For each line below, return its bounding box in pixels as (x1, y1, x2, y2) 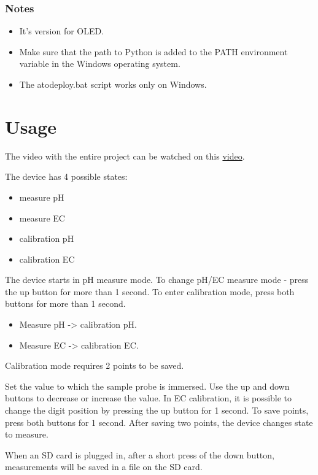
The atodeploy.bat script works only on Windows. (19, 78, 207, 90)
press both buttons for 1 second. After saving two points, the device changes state (5, 415, 313, 428)
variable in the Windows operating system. (19, 57, 180, 70)
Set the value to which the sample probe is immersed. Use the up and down (5, 379, 290, 392)
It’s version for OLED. (19, 25, 104, 37)
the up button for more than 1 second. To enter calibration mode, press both (5, 285, 295, 298)
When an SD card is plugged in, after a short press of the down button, (5, 448, 274, 461)
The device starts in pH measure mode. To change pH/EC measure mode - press (5, 273, 309, 286)
